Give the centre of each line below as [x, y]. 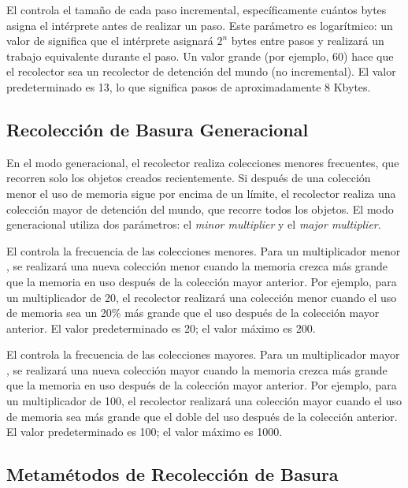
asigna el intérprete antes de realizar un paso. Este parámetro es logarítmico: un [200, 25]
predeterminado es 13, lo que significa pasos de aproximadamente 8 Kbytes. [189, 86]
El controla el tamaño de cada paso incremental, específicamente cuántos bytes [197, 9]
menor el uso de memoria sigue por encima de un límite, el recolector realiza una [201, 193]
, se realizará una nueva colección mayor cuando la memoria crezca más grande [197, 369]
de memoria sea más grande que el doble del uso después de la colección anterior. [202, 416]
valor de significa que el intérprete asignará [110, 41]
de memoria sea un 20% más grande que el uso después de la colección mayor [193, 313]
